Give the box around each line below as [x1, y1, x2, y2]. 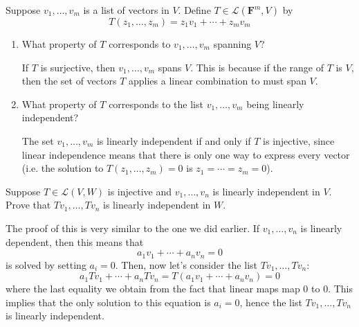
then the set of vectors [21, 73, 117, 88]
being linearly [246, 96, 304, 111]
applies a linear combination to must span [128, 73, 306, 88]
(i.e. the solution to [21, 161, 104, 175]
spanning [213, 37, 252, 51]
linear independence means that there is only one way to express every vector [21, 147, 350, 161]
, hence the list [239, 294, 302, 309]
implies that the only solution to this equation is [6, 294, 211, 309]
